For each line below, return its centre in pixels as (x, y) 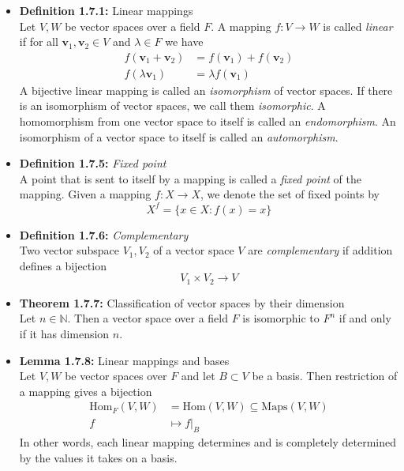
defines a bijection (63, 265)
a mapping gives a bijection (86, 391)
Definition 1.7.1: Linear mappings (106, 10)
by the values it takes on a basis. (98, 457)
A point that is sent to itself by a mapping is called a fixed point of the (190, 178)
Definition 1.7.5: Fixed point (93, 163)
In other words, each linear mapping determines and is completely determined (208, 442)
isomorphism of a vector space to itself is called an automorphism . (179, 136)
